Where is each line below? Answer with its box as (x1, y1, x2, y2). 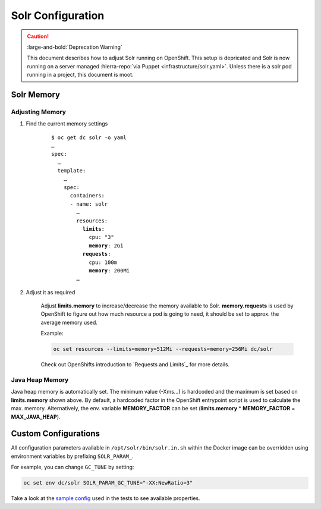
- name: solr (70, 200, 108, 208)
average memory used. (40, 319, 98, 326)
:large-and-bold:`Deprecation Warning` (27, 43, 123, 51)
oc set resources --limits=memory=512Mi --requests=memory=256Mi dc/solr (53, 345, 273, 353)
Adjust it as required (26, 288, 75, 296)
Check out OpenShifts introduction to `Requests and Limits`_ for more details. (40, 361, 230, 368)
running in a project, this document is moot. (27, 71, 134, 78)
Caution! (27, 33, 49, 40)
